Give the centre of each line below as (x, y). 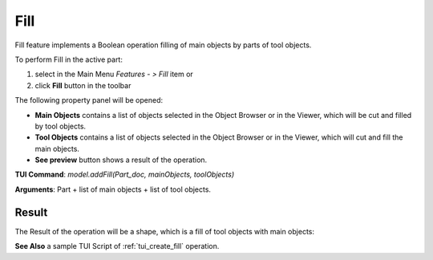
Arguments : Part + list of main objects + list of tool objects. (113, 189)
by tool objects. (61, 126)
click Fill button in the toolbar (83, 85)
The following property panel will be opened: (89, 100)
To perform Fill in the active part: (69, 59)
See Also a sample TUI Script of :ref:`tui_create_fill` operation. (117, 246)
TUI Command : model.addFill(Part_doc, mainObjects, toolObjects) (125, 175)
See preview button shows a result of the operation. (121, 160)
